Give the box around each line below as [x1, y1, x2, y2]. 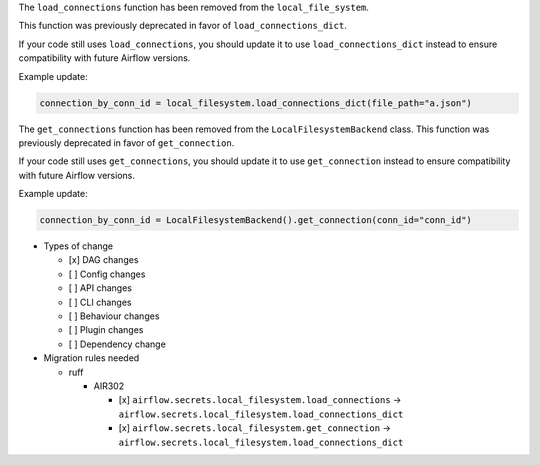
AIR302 [93, 380, 125, 392]
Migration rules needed [43, 352, 140, 364]
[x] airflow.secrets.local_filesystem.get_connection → [118, 422, 392, 434]
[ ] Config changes [68, 268, 146, 280]
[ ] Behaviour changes [68, 310, 160, 322]
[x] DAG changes [68, 254, 139, 266]
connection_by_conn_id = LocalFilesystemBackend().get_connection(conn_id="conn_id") [39, 215, 472, 226]
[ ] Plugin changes [68, 324, 144, 336]
